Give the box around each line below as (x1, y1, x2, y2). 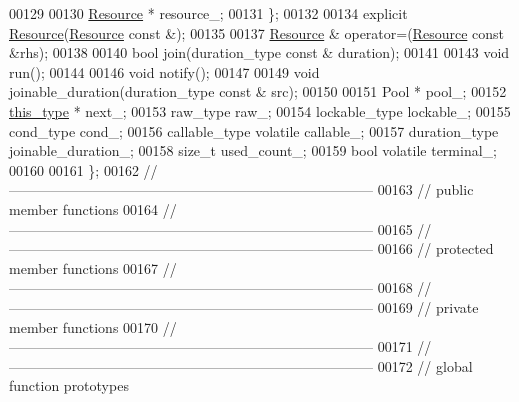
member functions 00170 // (9, 316, 177, 337)
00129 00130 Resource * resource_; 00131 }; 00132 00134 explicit (9, 3, 408, 23)
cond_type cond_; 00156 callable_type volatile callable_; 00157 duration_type (9, 120, 499, 141)
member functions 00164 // (9, 198, 177, 219)
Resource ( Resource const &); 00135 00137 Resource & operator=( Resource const (9, 22, 504, 43)
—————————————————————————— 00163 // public (9, 179, 474, 200)
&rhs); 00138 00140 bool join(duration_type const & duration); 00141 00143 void (9, 42, 510, 63)
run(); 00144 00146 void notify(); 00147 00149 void (9, 61, 320, 82)
